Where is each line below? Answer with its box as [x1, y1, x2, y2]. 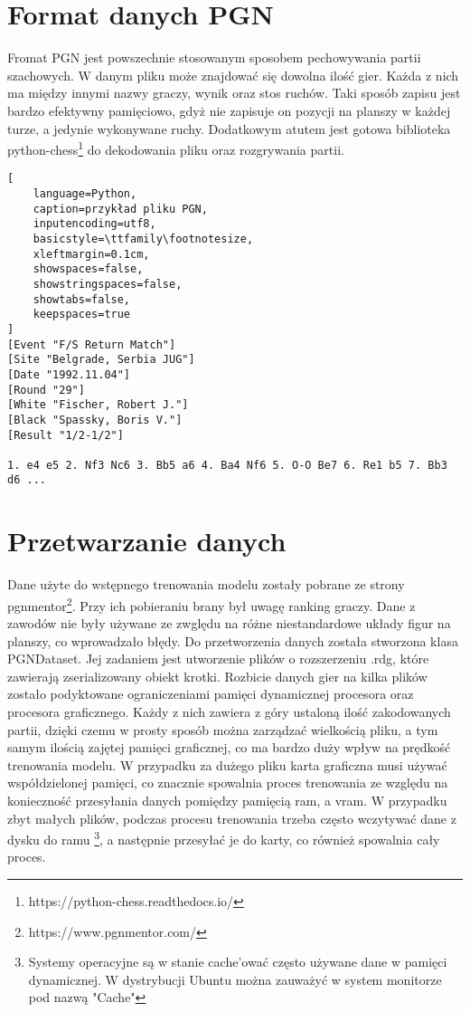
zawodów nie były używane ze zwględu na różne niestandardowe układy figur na [7, 614, 451, 633]
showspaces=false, [33, 263, 144, 276]
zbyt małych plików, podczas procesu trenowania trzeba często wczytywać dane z [7, 808, 456, 827]
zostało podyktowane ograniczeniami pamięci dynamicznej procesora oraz [7, 684, 414, 703]
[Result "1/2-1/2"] [7, 428, 124, 442]
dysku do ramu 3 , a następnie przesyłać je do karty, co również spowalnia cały [7, 827, 440, 848]
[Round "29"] [7, 383, 85, 396]
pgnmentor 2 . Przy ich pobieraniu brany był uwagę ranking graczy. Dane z [7, 593, 416, 615]
